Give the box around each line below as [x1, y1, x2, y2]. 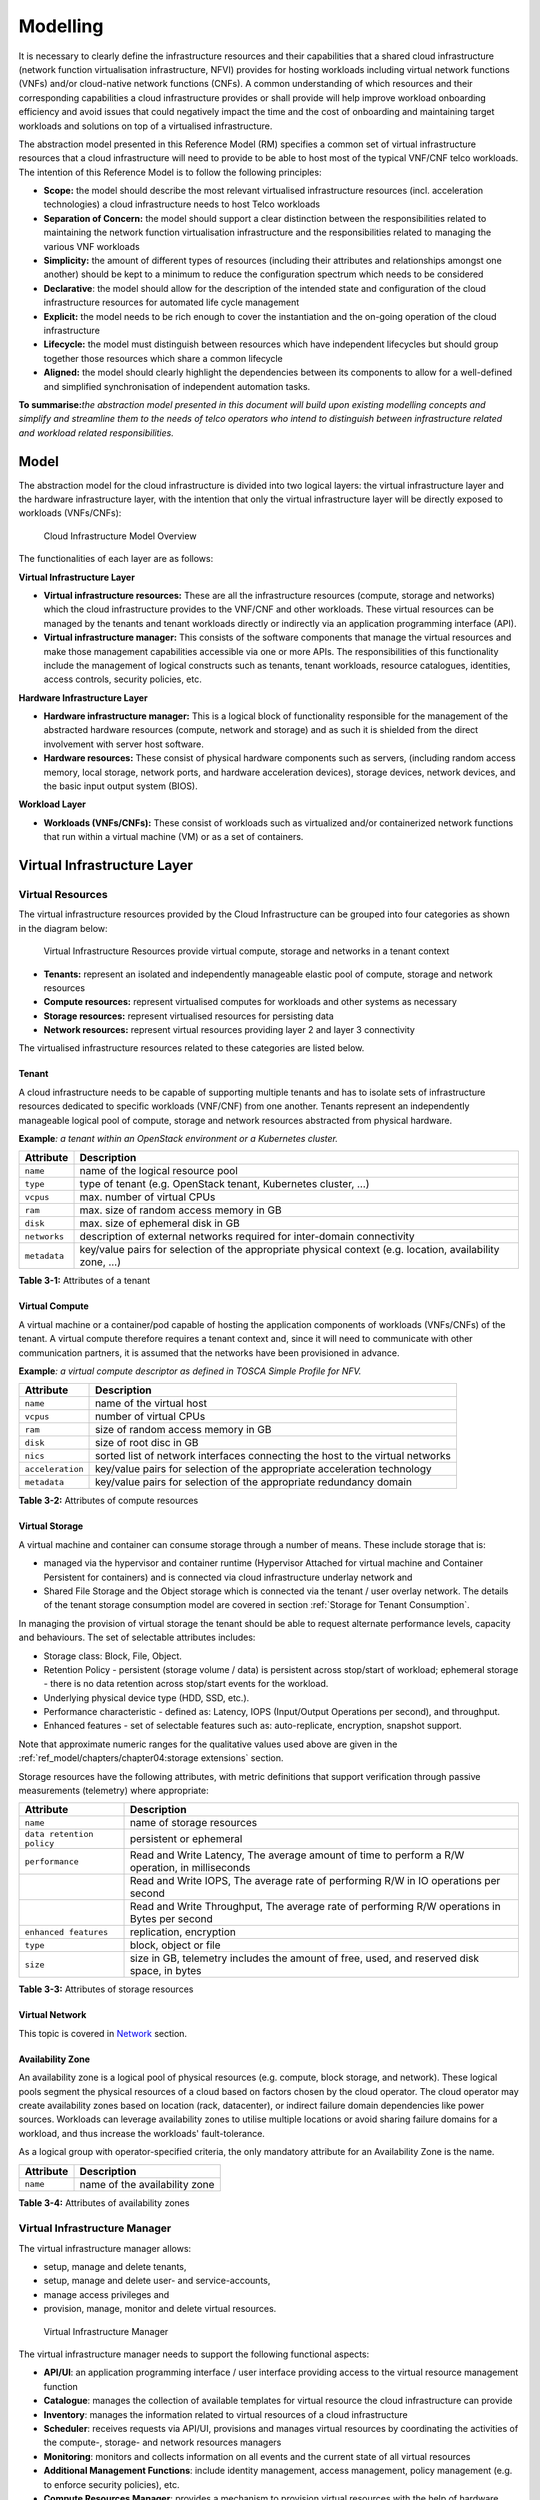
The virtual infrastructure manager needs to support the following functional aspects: [18, 2348, 370, 2360]
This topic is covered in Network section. [18, 2027, 188, 2039]
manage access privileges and [43, 2288, 170, 2300]
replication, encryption [129, 1925, 237, 1939]
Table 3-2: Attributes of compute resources [18, 1495, 199, 1507]
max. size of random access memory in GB [79, 1203, 282, 1217]
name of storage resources [129, 1816, 258, 1830]
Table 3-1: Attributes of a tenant [18, 1275, 150, 1287]
